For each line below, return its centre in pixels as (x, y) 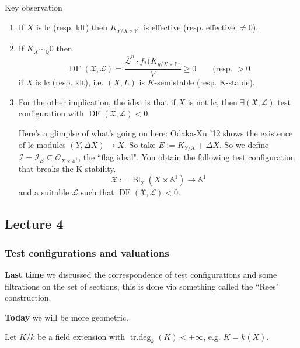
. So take (140, 144)
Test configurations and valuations (87, 252)
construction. (28, 297)
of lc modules (42, 144)
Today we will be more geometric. (67, 317)
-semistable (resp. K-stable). (205, 82)
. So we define (244, 144)
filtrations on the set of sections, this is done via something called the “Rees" (142, 286)
